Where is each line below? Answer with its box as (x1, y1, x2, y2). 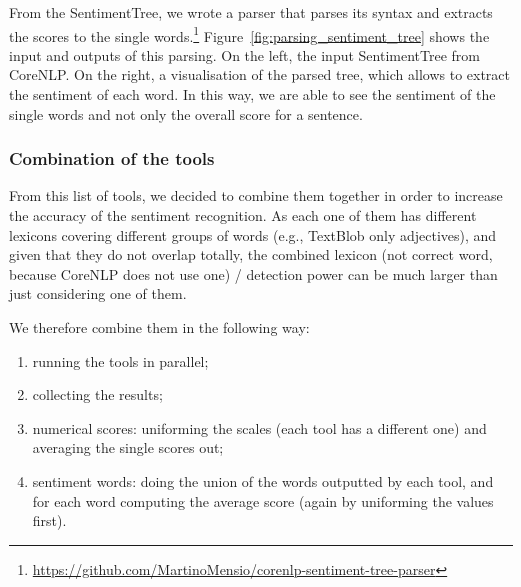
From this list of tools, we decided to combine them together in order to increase (9, 185, 503, 206)
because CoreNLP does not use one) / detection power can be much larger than (9, 263, 498, 284)
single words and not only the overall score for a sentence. (9, 103, 363, 124)
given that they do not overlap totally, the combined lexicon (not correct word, (9, 244, 493, 265)
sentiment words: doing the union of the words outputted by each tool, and (32, 470, 494, 491)
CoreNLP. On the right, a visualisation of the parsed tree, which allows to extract (9, 64, 511, 85)
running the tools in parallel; (32, 350, 209, 371)
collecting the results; (32, 384, 163, 405)
